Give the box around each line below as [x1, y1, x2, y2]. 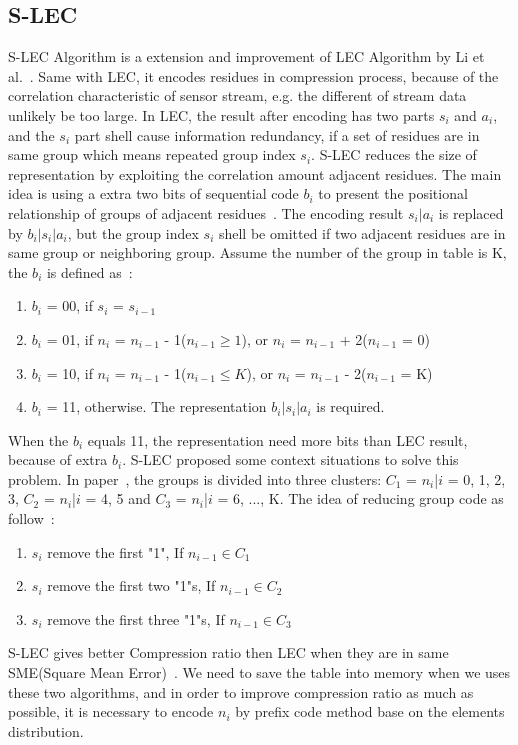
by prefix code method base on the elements [235, 701, 505, 722]
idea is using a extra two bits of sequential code [8, 183, 299, 204]
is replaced [438, 202, 504, 223]
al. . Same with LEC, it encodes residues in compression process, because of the [8, 65, 499, 86]
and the [8, 124, 55, 145]
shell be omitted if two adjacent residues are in [218, 222, 506, 243]
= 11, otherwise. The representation [46, 396, 267, 417]
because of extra [8, 449, 108, 470]
